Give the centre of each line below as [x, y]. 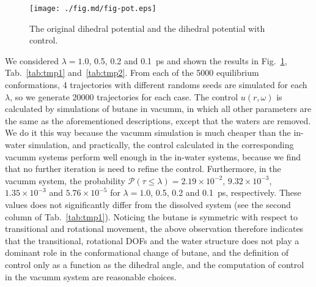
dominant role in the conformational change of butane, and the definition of [147, 252]
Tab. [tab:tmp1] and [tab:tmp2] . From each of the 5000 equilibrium [132, 73]
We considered [32, 60]
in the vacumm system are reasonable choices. [91, 276]
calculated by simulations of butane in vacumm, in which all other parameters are [158, 109]
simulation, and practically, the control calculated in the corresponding [161, 144]
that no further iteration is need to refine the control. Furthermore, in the [143, 169]
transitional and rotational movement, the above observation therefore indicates [154, 229]
